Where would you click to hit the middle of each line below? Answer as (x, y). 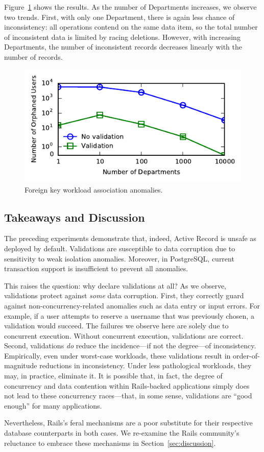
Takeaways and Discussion (75, 217)
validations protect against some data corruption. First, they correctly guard (124, 295)
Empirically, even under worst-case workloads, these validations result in (117, 355)
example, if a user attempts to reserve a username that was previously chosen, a (129, 315)
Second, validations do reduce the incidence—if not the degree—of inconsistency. (130, 346)
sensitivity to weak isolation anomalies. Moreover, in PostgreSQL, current (119, 258)
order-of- (246, 355)
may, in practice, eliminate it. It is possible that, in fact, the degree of (113, 376)
